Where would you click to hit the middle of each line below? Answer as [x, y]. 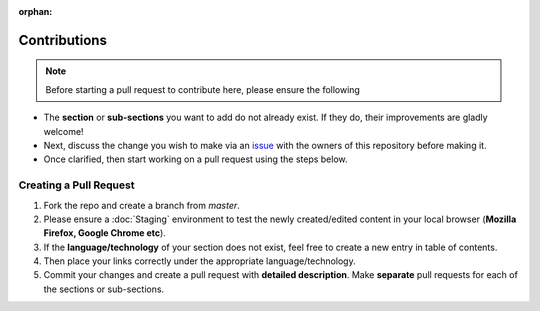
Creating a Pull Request [76, 185]
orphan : [35, 11]
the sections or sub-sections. [104, 289]
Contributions [62, 40]
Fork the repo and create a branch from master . [141, 205]
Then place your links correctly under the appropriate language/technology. [199, 261]
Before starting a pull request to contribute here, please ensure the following [202, 89]
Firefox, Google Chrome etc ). [105, 233]
